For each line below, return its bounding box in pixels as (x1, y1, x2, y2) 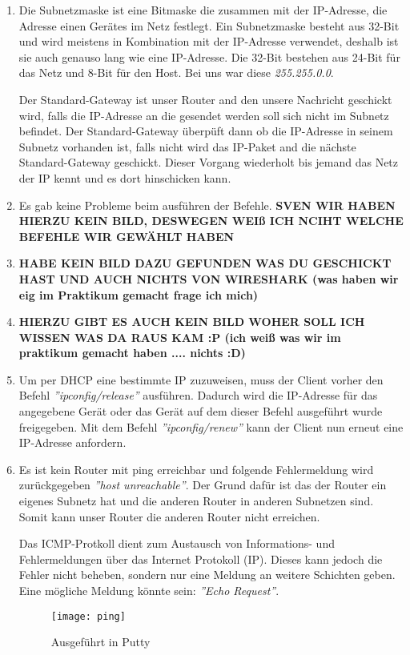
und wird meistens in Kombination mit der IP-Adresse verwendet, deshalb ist (18, 33, 399, 50)
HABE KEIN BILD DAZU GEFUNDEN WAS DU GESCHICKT (18, 255, 392, 271)
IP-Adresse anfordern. (18, 434, 127, 451)
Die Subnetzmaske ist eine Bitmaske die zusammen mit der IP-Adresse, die (18, 2, 388, 18)
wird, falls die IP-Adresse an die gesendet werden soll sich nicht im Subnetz (18, 106, 389, 123)
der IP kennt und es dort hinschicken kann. (18, 169, 231, 186)
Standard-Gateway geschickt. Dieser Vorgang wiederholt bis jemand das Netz (18, 154, 399, 171)
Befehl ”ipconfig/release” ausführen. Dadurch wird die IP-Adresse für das (18, 387, 378, 404)
